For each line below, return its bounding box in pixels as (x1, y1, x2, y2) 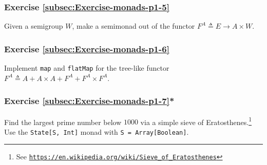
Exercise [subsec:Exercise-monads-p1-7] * (4, 94, 175, 107)
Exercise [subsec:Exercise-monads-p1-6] (4, 42, 169, 55)
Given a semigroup (4, 20, 63, 31)
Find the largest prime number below (4, 116, 122, 127)
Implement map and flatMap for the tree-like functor (4, 63, 169, 73)
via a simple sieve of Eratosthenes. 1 (140, 115, 252, 127)
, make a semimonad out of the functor (72, 20, 195, 31)
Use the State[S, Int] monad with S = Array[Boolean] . (4, 126, 189, 137)
